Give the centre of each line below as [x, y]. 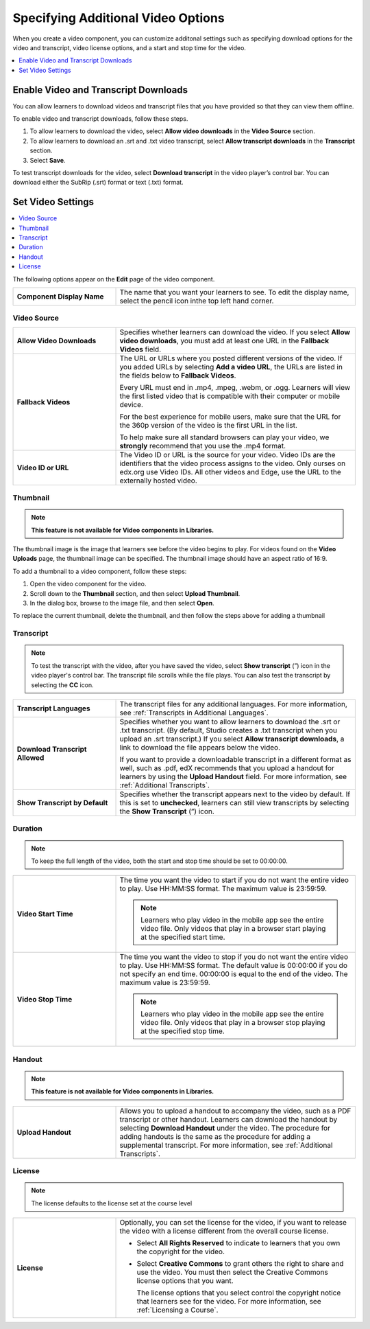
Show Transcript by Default [62, 802]
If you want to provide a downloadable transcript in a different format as [235, 759]
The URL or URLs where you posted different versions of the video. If [231, 358]
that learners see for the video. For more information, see [229, 1301]
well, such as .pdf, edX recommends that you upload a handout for [227, 767]
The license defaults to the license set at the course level [112, 1203]
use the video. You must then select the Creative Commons [232, 1272]
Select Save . [48, 160]
